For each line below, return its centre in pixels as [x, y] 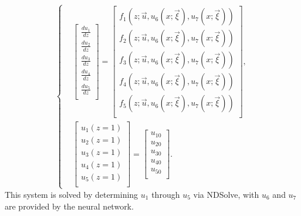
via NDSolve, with [226, 194]
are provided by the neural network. [69, 206]
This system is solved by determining [72, 194]
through [166, 194]
